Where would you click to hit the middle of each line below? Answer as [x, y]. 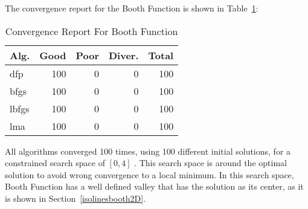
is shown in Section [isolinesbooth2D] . [75, 198]
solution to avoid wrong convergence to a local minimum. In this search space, [149, 174]
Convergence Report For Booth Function [91, 31]
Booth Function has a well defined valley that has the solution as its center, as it [154, 186]
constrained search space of [55, 163]
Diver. [124, 55]
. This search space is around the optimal [210, 163]
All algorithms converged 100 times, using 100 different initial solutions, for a [148, 151]
